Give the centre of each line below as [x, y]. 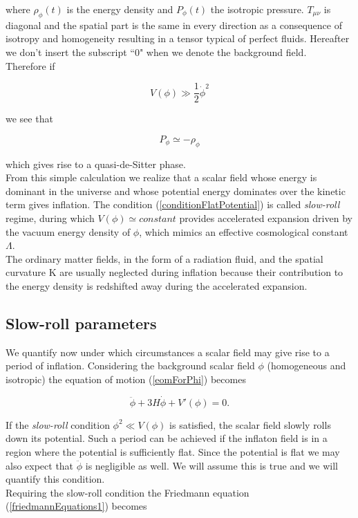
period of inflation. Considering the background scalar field [130, 366]
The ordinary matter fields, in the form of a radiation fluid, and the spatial [164, 258]
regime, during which [50, 218]
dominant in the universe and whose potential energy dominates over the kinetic [176, 191]
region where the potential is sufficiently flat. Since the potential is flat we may [173, 451]
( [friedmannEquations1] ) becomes [76, 506]
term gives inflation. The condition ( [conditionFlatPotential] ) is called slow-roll [173, 204]
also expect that [40, 465]
